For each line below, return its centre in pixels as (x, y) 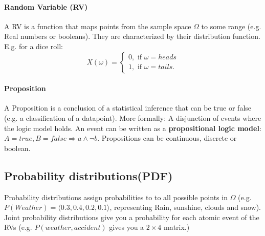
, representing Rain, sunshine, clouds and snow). (185, 207)
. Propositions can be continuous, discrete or (167, 138)
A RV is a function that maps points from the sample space (98, 26)
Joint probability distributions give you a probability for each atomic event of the (132, 217)
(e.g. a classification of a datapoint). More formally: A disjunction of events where (133, 117)
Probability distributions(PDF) (89, 175)
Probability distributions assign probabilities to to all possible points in (116, 197)
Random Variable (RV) (46, 6)
